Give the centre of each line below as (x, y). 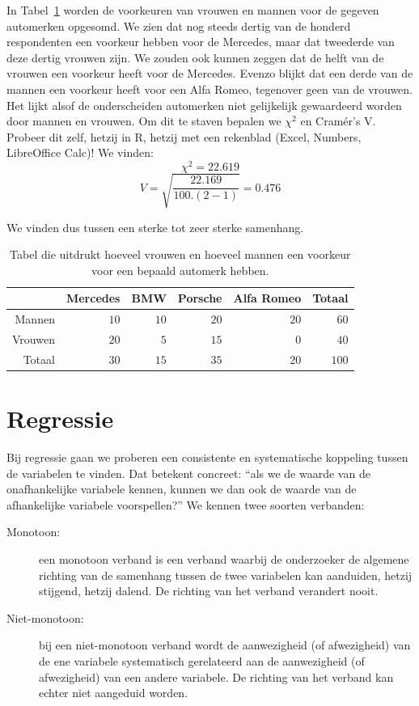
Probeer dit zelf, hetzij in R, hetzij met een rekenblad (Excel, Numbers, (184, 136)
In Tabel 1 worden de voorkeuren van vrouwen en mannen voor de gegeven (193, 10)
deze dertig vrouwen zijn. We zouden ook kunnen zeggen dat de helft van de (195, 57)
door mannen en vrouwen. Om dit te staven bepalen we (144, 121)
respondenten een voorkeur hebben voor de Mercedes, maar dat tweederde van (201, 42)
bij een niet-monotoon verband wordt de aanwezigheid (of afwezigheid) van (225, 645)
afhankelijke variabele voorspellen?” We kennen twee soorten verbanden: (186, 504)
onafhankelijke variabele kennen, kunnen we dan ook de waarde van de (182, 489)
